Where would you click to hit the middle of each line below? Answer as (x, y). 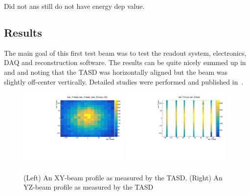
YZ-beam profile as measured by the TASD (89, 187)
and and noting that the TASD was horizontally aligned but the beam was (116, 72)
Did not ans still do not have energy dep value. (74, 6)
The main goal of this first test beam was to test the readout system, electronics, (125, 53)
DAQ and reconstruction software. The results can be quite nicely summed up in (125, 62)
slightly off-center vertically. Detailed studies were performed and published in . (124, 81)
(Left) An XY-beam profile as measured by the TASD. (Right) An (123, 177)
